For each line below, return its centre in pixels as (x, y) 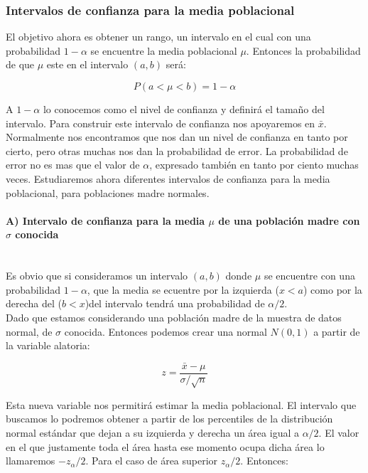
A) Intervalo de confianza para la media (105, 220)
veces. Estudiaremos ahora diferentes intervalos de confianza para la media (168, 178)
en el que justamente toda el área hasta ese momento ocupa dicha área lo (165, 446)
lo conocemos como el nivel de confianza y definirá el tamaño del (184, 109)
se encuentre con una (309, 276)
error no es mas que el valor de (73, 165)
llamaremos (31, 461)
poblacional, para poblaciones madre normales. (108, 192)
